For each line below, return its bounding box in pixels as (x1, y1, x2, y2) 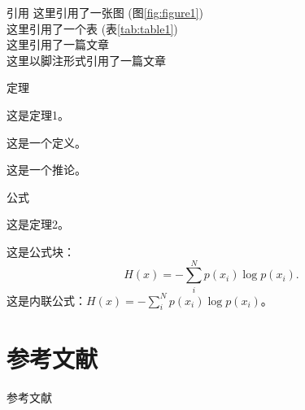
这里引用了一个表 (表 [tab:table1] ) (7, 20, 178, 37)
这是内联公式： (7, 291, 86, 308)
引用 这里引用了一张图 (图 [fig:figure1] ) (7, 4, 203, 20)
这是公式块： (7, 242, 75, 260)
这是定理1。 (7, 106, 69, 123)
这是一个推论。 (7, 161, 86, 178)
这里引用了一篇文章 (7, 36, 109, 53)
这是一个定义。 (7, 133, 86, 150)
